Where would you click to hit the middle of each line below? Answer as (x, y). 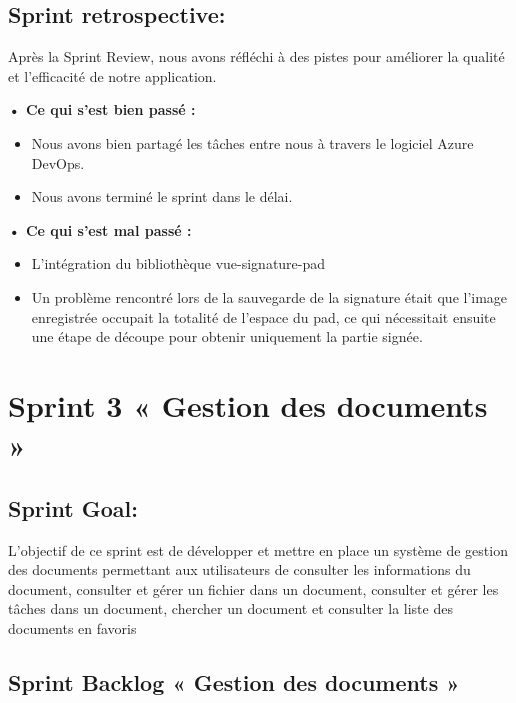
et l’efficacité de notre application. (112, 75)
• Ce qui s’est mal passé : (100, 229)
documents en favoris (72, 627)
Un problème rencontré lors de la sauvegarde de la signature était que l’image (269, 296)
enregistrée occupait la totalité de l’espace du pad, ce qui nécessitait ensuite (263, 316)
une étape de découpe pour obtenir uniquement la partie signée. (227, 336)
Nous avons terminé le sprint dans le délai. (162, 196)
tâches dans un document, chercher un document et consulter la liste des (230, 608)
